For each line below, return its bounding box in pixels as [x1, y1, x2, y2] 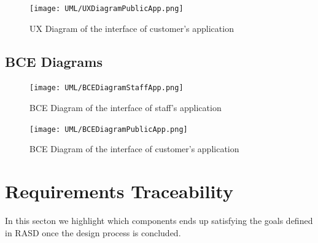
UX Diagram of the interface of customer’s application [29, 21, 234, 34]
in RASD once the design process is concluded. [5, 226, 181, 239]
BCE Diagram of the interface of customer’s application [29, 142, 239, 155]
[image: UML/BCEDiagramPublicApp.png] [29, 125, 188, 134]
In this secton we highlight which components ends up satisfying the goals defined [5, 214, 313, 227]
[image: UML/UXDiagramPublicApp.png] [29, 4, 184, 13]
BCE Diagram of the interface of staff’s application [29, 101, 222, 114]
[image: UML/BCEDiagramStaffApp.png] [29, 83, 184, 93]
